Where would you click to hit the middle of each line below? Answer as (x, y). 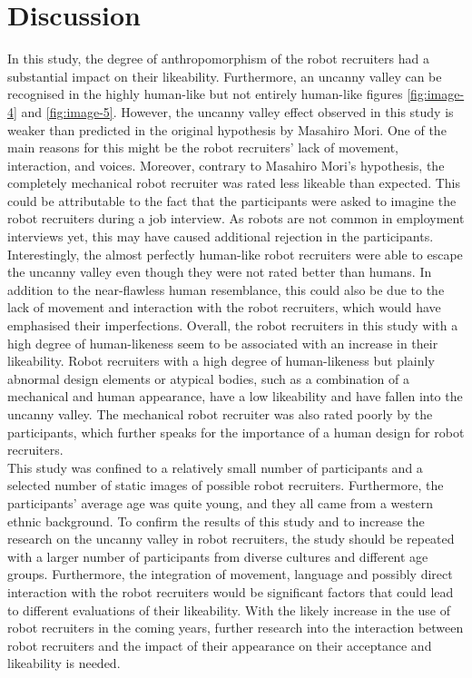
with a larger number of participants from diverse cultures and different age (218, 556)
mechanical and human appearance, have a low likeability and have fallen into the (235, 396)
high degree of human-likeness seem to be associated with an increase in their (223, 343)
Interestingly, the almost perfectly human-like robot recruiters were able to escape (235, 254)
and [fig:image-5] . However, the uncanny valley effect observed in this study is (237, 111)
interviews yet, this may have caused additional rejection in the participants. (221, 236)
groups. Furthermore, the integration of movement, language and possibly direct (230, 574)
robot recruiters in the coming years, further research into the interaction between (236, 628)
